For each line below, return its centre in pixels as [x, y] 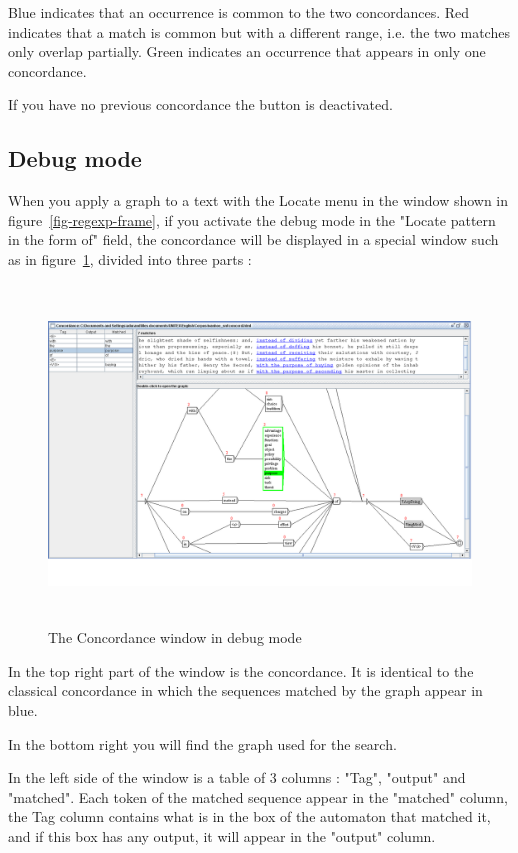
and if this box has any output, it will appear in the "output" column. [222, 836]
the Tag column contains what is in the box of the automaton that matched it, [249, 816]
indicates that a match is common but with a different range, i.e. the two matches [259, 31]
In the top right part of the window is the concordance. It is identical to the [241, 670]
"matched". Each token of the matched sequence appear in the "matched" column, [258, 796]
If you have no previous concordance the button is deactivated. [200, 104]
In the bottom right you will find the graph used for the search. [202, 743]
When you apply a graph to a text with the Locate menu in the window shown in [258, 200]
